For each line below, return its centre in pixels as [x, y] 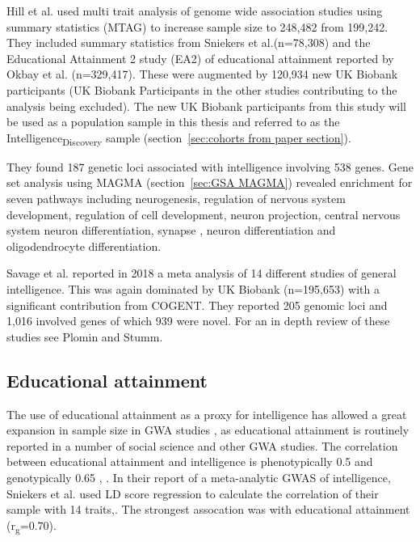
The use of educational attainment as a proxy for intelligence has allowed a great [207, 414]
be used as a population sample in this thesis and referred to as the [173, 122]
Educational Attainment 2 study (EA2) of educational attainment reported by [200, 58]
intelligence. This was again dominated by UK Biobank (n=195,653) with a [193, 289]
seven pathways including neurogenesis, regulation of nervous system [176, 199]
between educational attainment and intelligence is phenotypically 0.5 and [190, 462]
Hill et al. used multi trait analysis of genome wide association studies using [195, 11]
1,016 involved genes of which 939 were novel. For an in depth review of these [198, 321]
